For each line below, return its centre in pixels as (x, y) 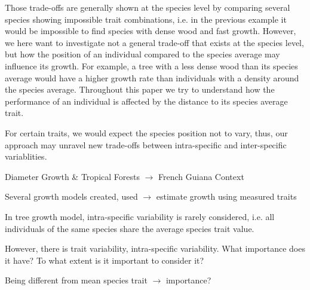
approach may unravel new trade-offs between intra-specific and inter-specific (146, 144)
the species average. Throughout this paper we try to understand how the (140, 89)
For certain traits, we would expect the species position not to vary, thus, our (146, 132)
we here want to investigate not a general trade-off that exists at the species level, (154, 42)
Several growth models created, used (71, 196)
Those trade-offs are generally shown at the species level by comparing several (148, 7)
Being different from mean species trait (76, 280)
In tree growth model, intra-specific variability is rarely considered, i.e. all (140, 216)
